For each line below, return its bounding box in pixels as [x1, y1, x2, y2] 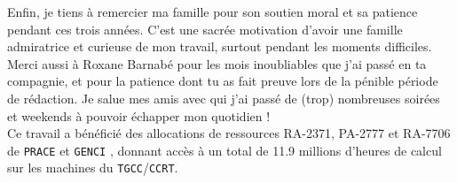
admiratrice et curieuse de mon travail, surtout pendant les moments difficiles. [7, 37, 432, 56]
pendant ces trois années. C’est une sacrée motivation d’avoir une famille [7, 19, 403, 38]
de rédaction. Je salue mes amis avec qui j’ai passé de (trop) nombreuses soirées [7, 88, 440, 107]
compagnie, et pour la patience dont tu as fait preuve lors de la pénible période [7, 72, 438, 90]
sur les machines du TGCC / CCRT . [7, 158, 178, 177]
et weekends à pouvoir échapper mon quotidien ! [7, 106, 271, 125]
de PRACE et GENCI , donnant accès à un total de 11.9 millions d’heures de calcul [7, 141, 442, 159]
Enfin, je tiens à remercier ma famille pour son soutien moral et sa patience [7, 3, 418, 20]
